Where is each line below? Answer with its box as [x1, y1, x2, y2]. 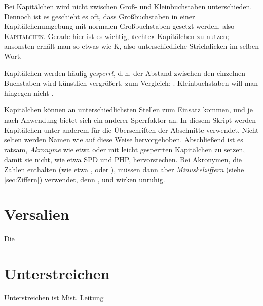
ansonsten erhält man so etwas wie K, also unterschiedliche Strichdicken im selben [4, 41, 259, 51]
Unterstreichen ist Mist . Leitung [4, 292, 104, 302]
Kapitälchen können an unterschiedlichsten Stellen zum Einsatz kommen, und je [4, 104, 253, 115]
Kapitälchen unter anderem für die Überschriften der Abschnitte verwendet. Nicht [4, 124, 259, 135]
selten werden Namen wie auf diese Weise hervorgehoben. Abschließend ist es [4, 134, 243, 145]
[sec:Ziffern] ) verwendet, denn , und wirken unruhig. [4, 174, 165, 184]
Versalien [4, 204, 69, 224]
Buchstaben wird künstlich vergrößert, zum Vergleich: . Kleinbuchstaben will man [4, 78, 258, 88]
